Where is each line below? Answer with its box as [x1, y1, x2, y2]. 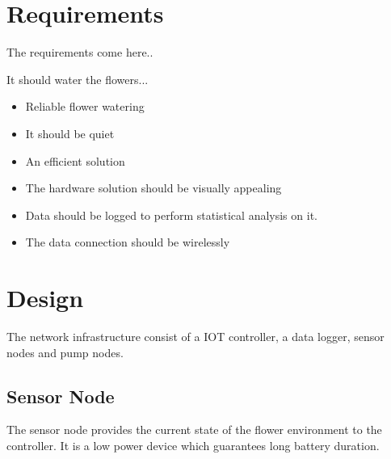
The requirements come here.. [6, 44, 153, 61]
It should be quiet [25, 124, 115, 141]
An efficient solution [25, 152, 125, 169]
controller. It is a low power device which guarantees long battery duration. [6, 436, 380, 453]
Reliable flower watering [25, 98, 145, 115]
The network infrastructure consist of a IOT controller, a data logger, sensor [6, 328, 385, 344]
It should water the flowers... [6, 70, 149, 87]
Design [6, 281, 84, 314]
